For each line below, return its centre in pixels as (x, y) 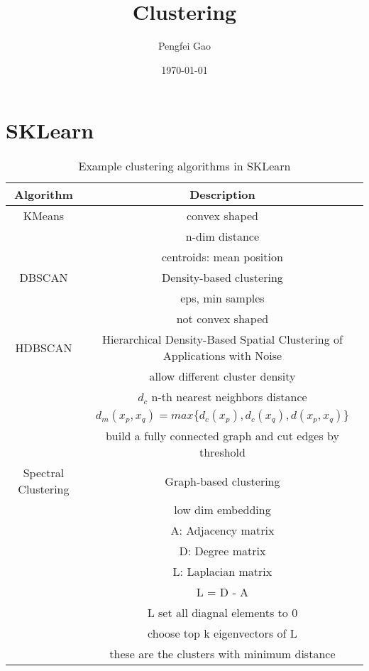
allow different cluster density (222, 376)
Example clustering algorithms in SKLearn (184, 166)
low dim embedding (222, 510)
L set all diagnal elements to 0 (222, 613)
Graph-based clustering (222, 481)
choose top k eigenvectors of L (222, 633)
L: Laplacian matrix (222, 572)
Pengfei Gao (184, 46)
